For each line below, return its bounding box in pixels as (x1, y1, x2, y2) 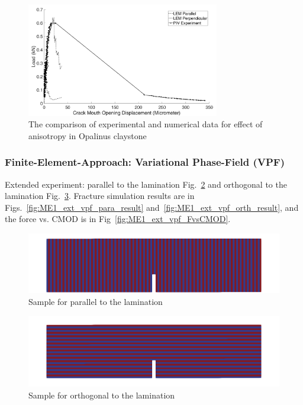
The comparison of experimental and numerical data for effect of (28, 118, 263, 130)
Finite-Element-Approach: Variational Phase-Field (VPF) (5, 155, 285, 169)
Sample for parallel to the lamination (28, 295, 163, 307)
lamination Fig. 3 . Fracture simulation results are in (5, 189, 195, 202)
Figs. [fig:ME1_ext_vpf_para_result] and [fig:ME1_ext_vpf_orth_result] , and (5, 201, 299, 213)
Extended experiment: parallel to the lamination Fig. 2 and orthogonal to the (5, 178, 287, 190)
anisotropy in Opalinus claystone (28, 129, 147, 142)
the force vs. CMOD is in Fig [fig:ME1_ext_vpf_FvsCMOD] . (5, 213, 231, 225)
